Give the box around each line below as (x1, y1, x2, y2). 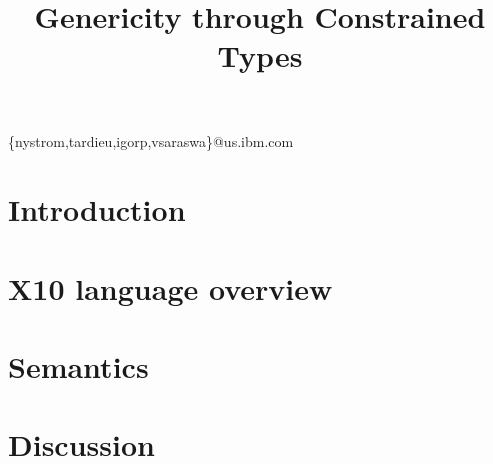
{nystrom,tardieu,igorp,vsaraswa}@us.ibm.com (8, 130, 294, 151)
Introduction (8, 189, 186, 230)
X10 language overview (8, 267, 333, 308)
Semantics (8, 346, 149, 387)
